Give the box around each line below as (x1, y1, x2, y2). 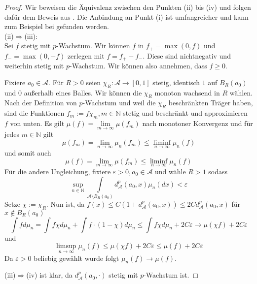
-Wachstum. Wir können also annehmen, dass (69, 61, 207, 71)
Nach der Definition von (4, 97, 77, 108)
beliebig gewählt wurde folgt (34, 252, 119, 263)
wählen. (229, 87, 253, 97)
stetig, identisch (152, 77, 200, 87)
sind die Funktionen (4, 108, 65, 118)
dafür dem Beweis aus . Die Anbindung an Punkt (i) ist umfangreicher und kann (4, 11, 249, 22)
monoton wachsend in (154, 87, 220, 97)
